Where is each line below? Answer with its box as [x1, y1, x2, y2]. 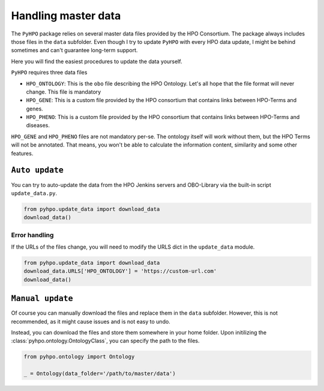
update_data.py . [11, 189, 58, 196]
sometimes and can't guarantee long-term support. [11, 47, 138, 54]
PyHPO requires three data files [11, 69, 88, 76]
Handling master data [11, 9, 121, 22]
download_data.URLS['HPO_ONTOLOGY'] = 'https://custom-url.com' [23, 268, 217, 274]
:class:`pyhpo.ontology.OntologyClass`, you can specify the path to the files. [11, 337, 200, 345]
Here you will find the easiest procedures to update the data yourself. [11, 58, 182, 65]
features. [11, 150, 34, 157]
